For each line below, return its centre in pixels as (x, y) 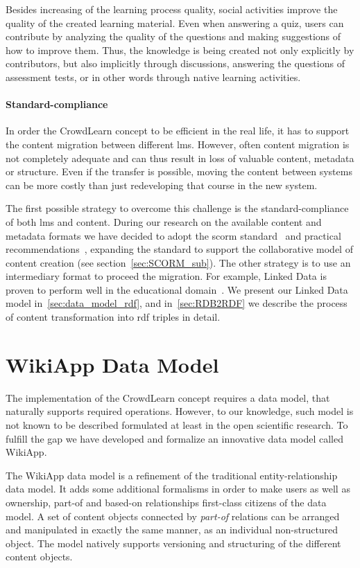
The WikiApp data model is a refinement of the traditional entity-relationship (172, 475)
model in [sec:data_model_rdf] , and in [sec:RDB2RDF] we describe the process (177, 303)
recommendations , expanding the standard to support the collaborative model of (179, 249)
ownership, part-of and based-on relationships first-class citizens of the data (166, 502)
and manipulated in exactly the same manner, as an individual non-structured (172, 530)
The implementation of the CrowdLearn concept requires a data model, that (168, 397)
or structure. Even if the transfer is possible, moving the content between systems (179, 171)
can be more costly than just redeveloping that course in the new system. (162, 185)
